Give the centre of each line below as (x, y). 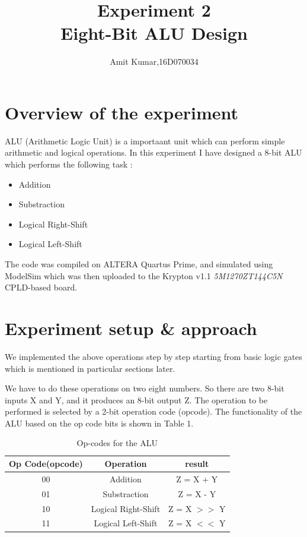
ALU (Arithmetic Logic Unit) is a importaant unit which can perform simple (145, 140)
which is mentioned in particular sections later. (90, 368)
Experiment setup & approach (131, 328)
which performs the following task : (69, 164)
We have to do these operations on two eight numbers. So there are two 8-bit (145, 388)
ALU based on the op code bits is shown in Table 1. (99, 423)
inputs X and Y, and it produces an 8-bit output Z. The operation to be (136, 399)
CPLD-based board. (41, 287)
